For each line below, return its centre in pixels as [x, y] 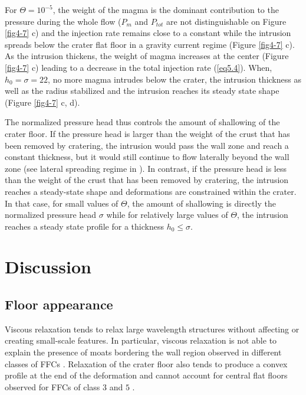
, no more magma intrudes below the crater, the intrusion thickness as [175, 79]
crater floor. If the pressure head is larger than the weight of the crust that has [147, 133]
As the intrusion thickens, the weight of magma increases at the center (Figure [147, 56]
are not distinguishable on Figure [226, 21]
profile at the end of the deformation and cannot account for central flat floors [146, 375]
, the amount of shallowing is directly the [201, 203]
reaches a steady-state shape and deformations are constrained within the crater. [151, 191]
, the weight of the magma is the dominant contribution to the [166, 9]
